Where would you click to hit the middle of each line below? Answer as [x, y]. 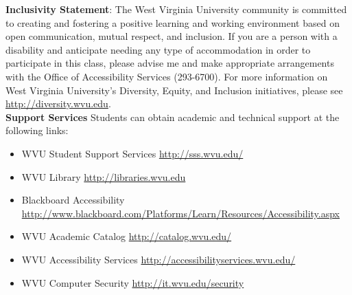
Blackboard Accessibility [73, 200]
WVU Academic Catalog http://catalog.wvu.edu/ [127, 236]
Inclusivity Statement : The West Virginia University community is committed [176, 9]
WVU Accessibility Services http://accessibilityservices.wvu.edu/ [159, 259]
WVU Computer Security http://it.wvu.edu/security [133, 282]
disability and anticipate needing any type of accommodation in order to [158, 49]
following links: [37, 130]
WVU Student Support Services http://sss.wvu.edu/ [132, 153]
